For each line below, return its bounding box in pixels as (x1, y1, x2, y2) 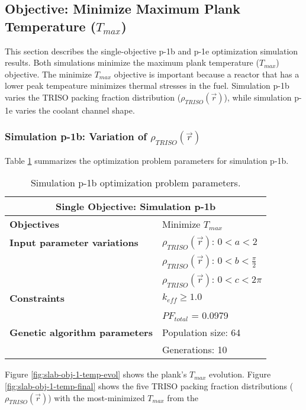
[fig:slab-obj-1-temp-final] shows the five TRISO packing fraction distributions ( (5, 379, 294, 392)
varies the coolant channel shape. (15, 104, 135, 116)
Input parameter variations (9, 235, 138, 249)
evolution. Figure (209, 368, 271, 380)
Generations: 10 (162, 343, 227, 357)
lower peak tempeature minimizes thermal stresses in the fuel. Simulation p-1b (5, 79, 289, 92)
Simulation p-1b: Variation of (5, 129, 147, 144)
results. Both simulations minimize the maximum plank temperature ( (5, 56, 259, 69)
